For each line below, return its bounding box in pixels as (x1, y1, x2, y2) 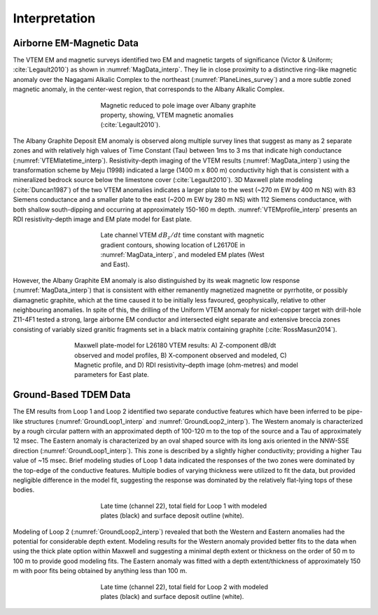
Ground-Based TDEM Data (13, 389, 131, 401)
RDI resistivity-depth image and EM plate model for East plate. (13, 214, 192, 223)
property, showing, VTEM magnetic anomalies (100, 111, 234, 119)
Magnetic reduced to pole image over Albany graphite (100, 101, 256, 109)
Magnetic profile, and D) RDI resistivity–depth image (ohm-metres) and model (74, 361, 299, 369)
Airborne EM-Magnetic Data (13, 37, 139, 49)
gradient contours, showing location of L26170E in (100, 240, 245, 249)
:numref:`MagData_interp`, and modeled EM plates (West (100, 251, 265, 259)
